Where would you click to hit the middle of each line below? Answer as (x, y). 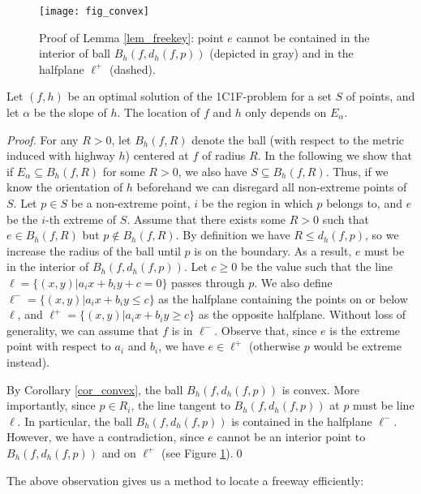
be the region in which (257, 203)
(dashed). (132, 69)
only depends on (286, 112)
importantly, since (51, 405)
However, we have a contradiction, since (105, 437)
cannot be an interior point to (291, 437)
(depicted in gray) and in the (281, 53)
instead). (28, 361)
